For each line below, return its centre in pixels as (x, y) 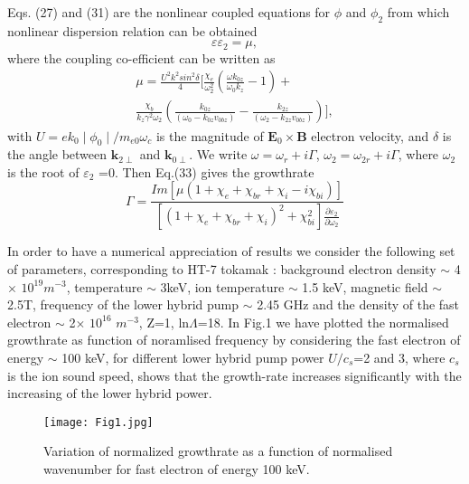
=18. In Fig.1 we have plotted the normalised (323, 322)
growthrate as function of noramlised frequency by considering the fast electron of (234, 340)
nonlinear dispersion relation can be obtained (132, 30)
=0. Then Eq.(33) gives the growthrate (206, 171)
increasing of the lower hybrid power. (110, 393)
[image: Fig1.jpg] (98, 422)
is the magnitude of (210, 135)
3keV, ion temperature (222, 286)
